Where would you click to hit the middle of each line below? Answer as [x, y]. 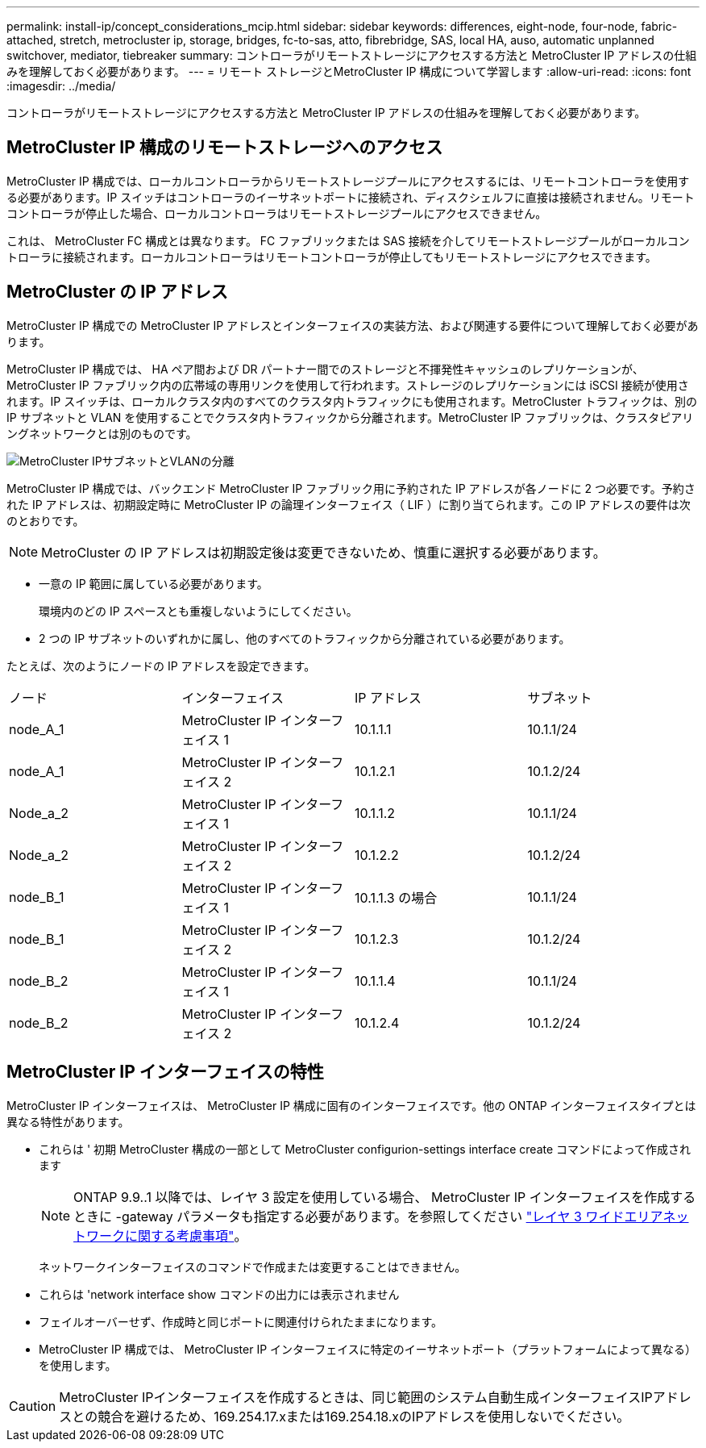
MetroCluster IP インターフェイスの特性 [165, 1072]
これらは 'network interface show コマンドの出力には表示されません [219, 1294]
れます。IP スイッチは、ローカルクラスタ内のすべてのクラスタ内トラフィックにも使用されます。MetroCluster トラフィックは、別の [352, 401]
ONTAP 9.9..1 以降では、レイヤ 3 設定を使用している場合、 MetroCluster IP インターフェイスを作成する [385, 1197]
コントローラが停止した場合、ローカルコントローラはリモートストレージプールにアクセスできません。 [277, 213]
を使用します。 [78, 1365]
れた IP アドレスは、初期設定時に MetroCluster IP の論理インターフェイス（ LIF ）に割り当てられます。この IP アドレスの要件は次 [349, 504]
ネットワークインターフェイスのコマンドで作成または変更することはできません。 [253, 1266]
